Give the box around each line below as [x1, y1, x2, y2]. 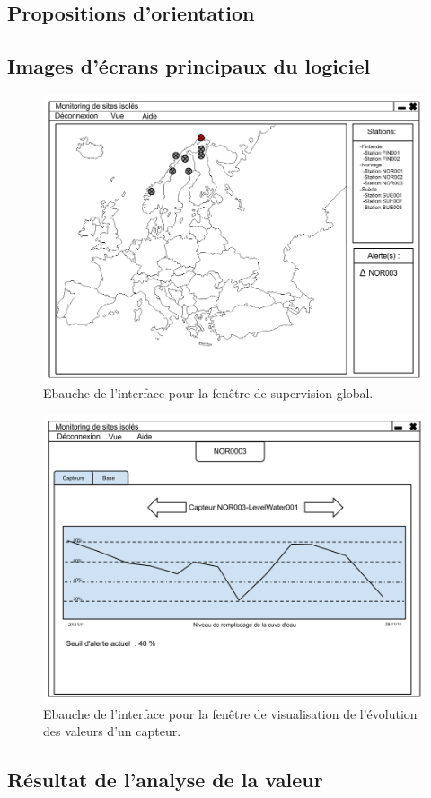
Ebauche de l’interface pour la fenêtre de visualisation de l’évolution [43, 704, 418, 723]
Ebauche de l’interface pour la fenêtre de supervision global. [43, 384, 374, 403]
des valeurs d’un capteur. [43, 722, 181, 740]
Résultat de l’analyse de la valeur [7, 766, 323, 794]
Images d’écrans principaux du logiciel [7, 52, 371, 80]
